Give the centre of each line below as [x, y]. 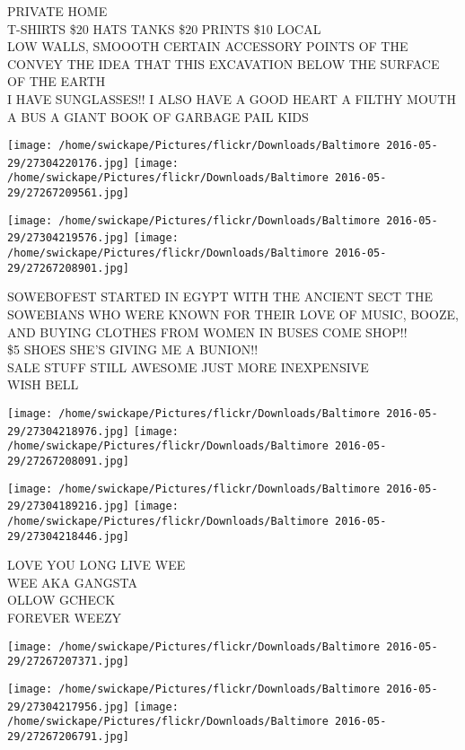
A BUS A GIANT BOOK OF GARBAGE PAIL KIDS [158, 116]
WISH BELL [43, 384]
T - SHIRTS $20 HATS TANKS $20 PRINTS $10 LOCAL [164, 28]
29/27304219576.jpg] [69, 238]
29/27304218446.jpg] [69, 536]
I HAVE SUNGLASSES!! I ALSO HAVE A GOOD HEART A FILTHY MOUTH [232, 98]
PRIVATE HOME [57, 11]
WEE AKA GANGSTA [72, 582]
